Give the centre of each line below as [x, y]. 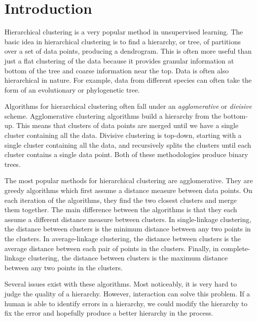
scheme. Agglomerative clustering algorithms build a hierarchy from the [113, 115]
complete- [235, 248]
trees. [13, 164]
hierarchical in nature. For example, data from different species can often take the [128, 80]
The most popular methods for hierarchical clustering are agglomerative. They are [129, 180]
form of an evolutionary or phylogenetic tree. [72, 89]
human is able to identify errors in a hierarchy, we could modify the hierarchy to [126, 303]
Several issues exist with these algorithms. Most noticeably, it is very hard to [121, 284]
